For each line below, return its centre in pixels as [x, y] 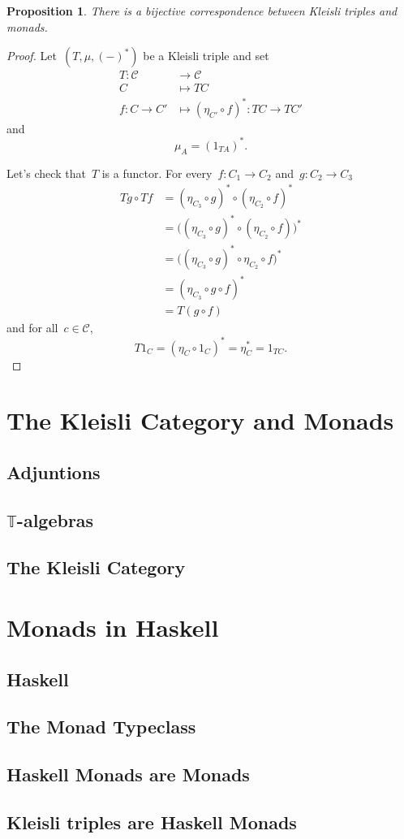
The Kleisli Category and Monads [200, 420]
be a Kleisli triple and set [206, 56]
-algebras [55, 519]
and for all [32, 328]
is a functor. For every [157, 173]
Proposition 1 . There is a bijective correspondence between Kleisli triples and [202, 11]
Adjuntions [54, 471]
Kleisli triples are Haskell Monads [152, 822]
